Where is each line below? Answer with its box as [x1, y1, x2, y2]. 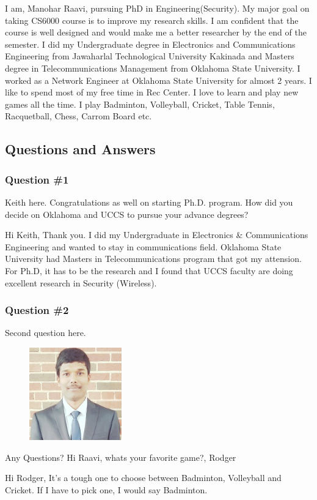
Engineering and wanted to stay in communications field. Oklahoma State [5, 240, 282, 253]
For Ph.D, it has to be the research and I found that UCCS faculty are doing [5, 264, 293, 277]
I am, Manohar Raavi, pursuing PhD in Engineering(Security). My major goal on [5, 2, 310, 14]
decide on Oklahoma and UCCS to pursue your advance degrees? [5, 207, 249, 220]
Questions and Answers [5, 140, 156, 159]
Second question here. [5, 326, 86, 339]
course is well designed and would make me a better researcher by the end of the [5, 26, 307, 39]
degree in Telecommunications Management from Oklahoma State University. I [5, 61, 301, 74]
